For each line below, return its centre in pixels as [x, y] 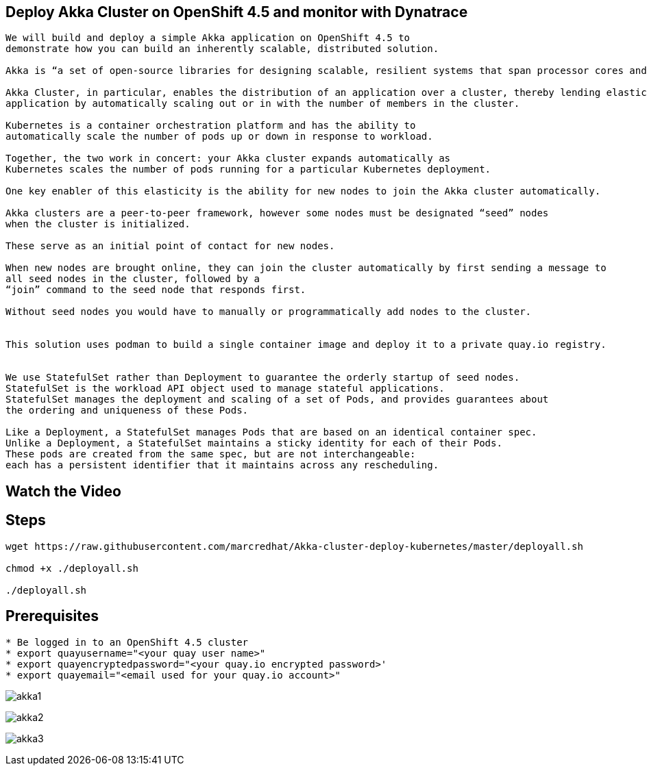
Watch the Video [63, 491]
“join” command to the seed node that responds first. [156, 290]
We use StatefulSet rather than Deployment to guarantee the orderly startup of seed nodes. [263, 378]
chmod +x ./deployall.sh [72, 568]
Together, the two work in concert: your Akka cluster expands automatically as [228, 159]
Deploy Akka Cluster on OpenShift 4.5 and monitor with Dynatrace [237, 12]
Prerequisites [52, 616]
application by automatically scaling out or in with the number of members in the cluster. [263, 104]
